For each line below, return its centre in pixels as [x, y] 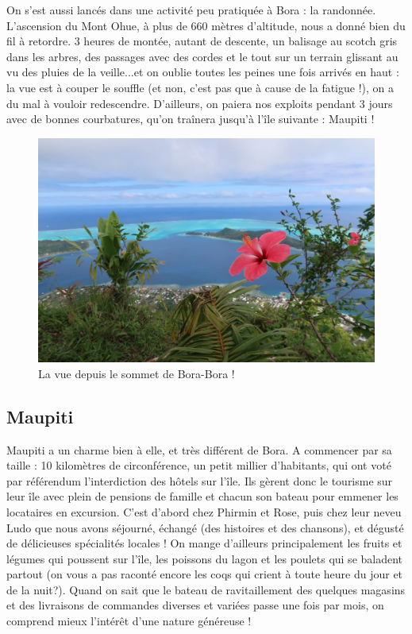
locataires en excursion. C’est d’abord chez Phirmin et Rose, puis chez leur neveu [204, 511]
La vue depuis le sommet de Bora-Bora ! [137, 373]
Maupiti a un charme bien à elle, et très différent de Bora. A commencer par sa [199, 449]
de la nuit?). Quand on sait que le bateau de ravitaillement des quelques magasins [206, 589]
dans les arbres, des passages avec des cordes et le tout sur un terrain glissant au [202, 56]
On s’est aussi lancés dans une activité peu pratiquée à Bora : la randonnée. [191, 10]
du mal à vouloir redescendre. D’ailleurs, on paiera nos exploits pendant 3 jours [200, 103]
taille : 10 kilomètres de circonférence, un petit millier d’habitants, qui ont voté [199, 465]
